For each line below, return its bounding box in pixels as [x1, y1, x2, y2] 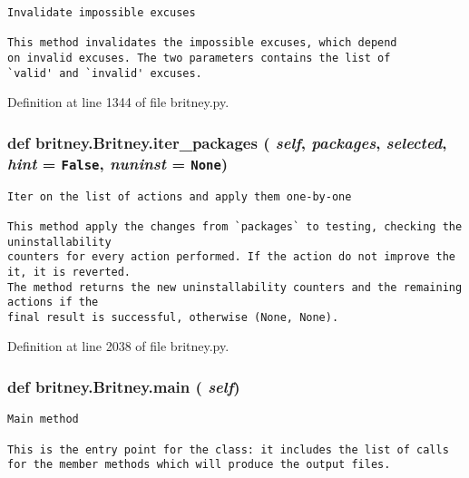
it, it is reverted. [7, 265, 132, 278]
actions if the [7, 296, 99, 309]
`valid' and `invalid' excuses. [7, 66, 202, 80]
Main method [7, 413, 79, 426]
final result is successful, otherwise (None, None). [7, 310, 339, 324]
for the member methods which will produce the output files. [7, 458, 391, 472]
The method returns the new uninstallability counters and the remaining [7, 280, 463, 294]
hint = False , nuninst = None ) [7, 151, 229, 174]
